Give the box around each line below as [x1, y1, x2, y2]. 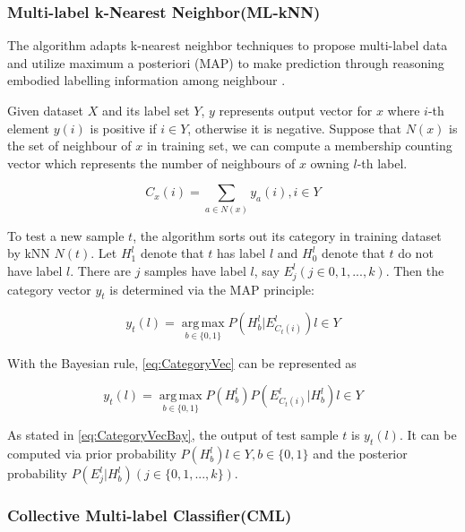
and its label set [101, 101, 190, 119]
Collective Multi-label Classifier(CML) [7, 504, 292, 527]
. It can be [399, 425, 457, 444]
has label [217, 244, 266, 262]
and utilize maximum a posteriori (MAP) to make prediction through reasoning [7, 53, 444, 72]
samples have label [144, 261, 246, 279]
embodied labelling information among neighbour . [7, 71, 286, 90]
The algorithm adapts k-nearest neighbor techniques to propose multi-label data [7, 36, 448, 55]
